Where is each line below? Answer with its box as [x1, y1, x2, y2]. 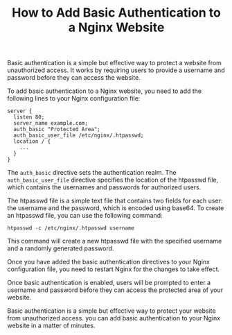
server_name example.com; [13, 120, 89, 127]
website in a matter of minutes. [7, 321, 96, 330]
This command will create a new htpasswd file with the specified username [7, 237, 222, 246]
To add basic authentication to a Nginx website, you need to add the [7, 87, 202, 95]
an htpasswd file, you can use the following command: [7, 212, 163, 220]
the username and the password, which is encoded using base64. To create [7, 204, 224, 212]
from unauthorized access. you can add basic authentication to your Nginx [7, 314, 220, 323]
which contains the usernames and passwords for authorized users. [7, 183, 202, 191]
